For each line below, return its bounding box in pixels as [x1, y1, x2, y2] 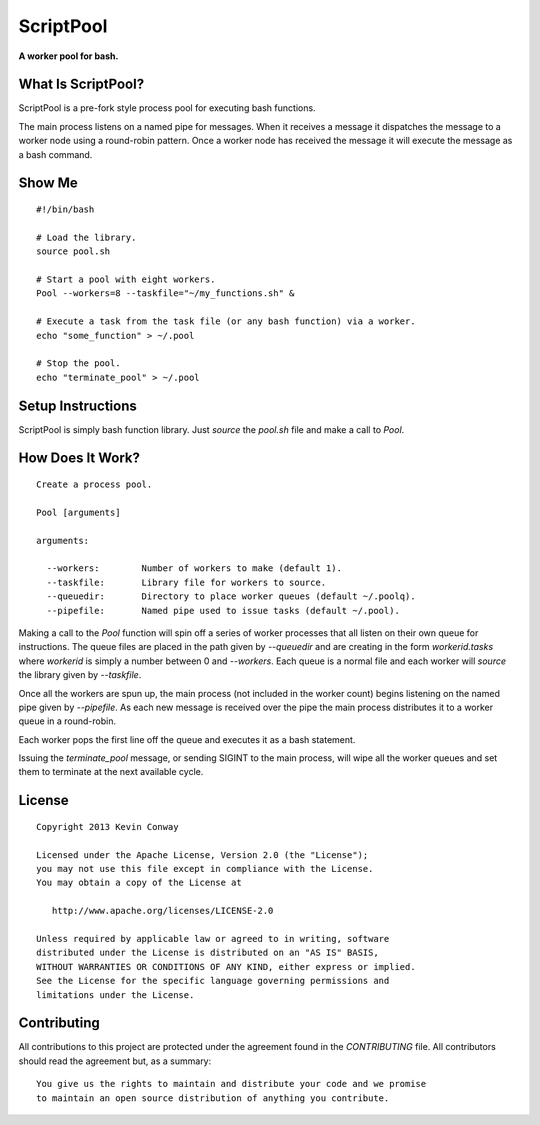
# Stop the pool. [36, 358, 121, 369]
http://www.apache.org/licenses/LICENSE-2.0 [51, 905, 274, 917]
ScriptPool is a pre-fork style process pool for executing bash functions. [18, 102, 316, 114]
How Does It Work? [18, 450, 140, 467]
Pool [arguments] [36, 506, 121, 518]
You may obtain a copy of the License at [36, 877, 242, 889]
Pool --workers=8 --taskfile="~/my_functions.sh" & [36, 288, 295, 299]
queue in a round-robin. [18, 715, 117, 727]
